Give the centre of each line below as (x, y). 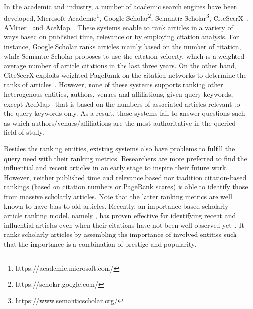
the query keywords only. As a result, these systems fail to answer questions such (125, 113)
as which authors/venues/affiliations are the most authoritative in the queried (120, 122)
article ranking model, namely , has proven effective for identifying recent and (120, 215)
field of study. (24, 132)
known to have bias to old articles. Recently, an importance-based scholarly (116, 206)
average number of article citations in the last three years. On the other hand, (120, 65)
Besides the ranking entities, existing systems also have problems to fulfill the (119, 148)
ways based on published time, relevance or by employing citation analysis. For (122, 37)
